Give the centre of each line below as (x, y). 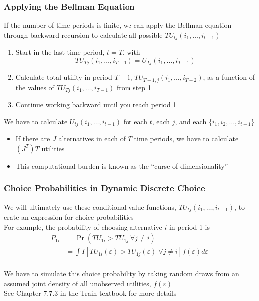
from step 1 (134, 87)
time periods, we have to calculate (186, 138)
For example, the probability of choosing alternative (83, 226)
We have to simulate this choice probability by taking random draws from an (122, 273)
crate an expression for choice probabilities (69, 217)
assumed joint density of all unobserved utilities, (78, 283)
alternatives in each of (92, 138)
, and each (191, 121)
